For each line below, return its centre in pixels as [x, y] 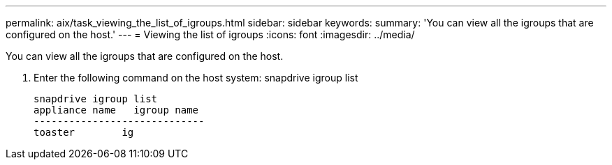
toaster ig [84, 132]
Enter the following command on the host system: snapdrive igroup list [196, 78]
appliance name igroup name [116, 110]
